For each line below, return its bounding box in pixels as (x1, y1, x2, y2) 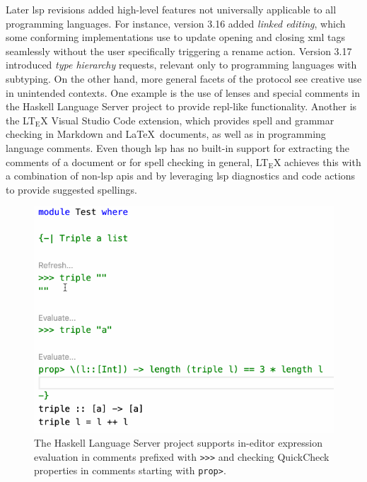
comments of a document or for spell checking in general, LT (6, 154, 269, 169)
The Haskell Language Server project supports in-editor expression (34, 435, 322, 450)
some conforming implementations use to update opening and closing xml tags (6, 30, 345, 45)
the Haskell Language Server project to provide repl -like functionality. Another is (6, 99, 357, 114)
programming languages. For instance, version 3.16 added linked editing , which (6, 16, 346, 30)
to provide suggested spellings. (6, 182, 137, 196)
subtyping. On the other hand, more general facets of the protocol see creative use (6, 71, 362, 86)
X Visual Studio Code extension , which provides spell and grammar (40, 112, 334, 127)
